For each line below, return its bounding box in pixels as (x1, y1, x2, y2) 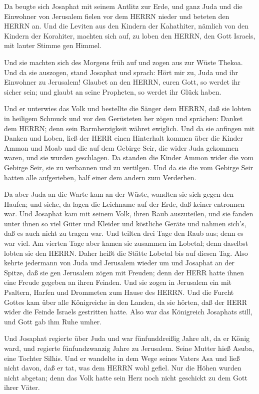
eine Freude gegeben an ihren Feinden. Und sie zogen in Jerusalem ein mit (4, 277, 232, 287)
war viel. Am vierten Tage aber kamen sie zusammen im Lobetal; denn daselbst (4, 238, 248, 248)
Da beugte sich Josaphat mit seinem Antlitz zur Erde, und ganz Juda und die (4, 1, 242, 11)
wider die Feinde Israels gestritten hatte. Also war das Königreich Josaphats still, (4, 306, 253, 317)
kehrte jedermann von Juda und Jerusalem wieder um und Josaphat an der (4, 257, 235, 268)
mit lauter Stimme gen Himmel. (4, 40, 101, 51)
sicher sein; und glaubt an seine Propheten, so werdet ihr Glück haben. (4, 86, 221, 97)
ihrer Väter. (4, 382, 40, 392)
